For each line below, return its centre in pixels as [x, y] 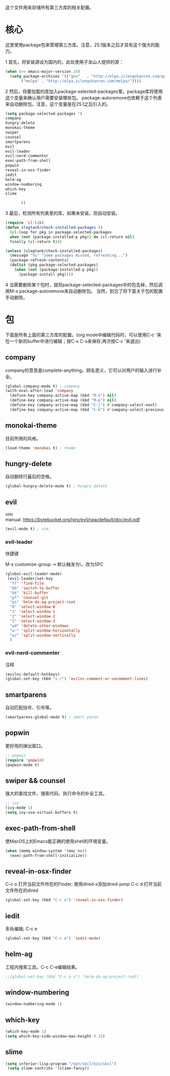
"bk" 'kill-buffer [29, 593]
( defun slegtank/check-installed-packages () [54, 228]
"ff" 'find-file [27, 583]
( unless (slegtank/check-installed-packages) [54, 251]
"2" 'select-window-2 [33, 617]
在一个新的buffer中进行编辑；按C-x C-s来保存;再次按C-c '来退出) [73, 341]
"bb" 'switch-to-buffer [35, 588]
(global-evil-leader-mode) [34, 574]
